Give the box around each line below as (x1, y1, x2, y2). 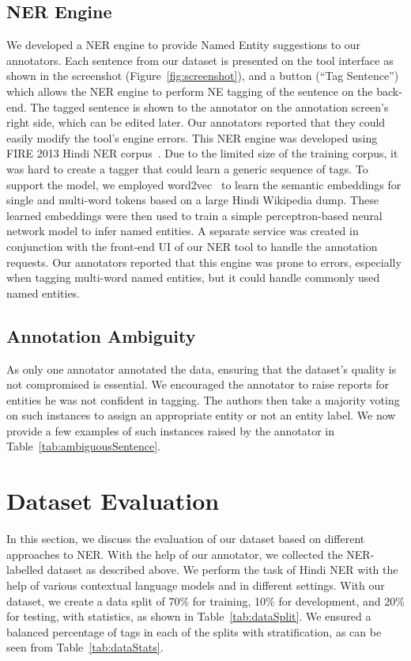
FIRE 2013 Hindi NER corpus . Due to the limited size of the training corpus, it (6, 145, 398, 161)
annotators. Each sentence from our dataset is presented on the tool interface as (6, 51, 394, 68)
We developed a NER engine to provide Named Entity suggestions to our (6, 36, 361, 53)
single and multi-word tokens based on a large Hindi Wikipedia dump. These (6, 192, 379, 208)
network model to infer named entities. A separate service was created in (6, 222, 359, 239)
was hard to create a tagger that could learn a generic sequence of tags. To (6, 160, 368, 177)
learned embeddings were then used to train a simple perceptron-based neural (6, 207, 383, 223)
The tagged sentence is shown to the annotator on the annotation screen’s (30, 98, 389, 115)
